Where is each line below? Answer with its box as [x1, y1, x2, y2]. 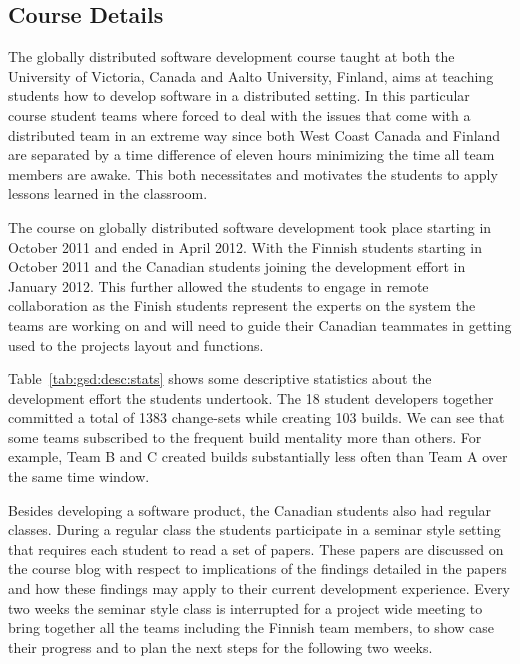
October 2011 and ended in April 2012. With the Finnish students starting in [8, 236, 482, 257]
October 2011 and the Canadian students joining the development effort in [8, 256, 466, 277]
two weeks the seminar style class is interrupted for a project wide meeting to [8, 597, 483, 618]
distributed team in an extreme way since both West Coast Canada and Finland [8, 124, 501, 145]
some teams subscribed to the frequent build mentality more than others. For [8, 426, 482, 447]
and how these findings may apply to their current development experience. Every [8, 578, 510, 599]
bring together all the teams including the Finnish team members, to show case [8, 617, 494, 638]
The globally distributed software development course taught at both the [8, 46, 455, 67]
